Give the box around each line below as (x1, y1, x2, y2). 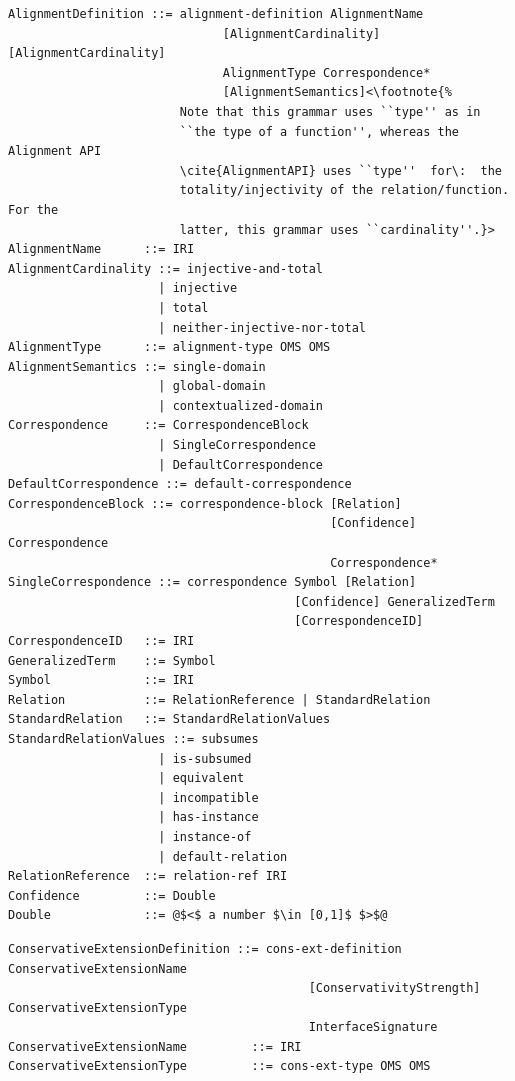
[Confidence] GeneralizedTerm (294, 594, 495, 609)
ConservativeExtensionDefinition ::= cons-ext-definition (8, 941, 402, 956)
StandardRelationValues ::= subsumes (8, 731, 259, 746)
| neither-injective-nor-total (158, 320, 366, 335)
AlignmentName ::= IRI (8, 242, 195, 257)
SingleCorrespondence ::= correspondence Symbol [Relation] (8, 575, 417, 590)
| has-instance (158, 810, 259, 825)
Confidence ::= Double (8, 888, 216, 903)
